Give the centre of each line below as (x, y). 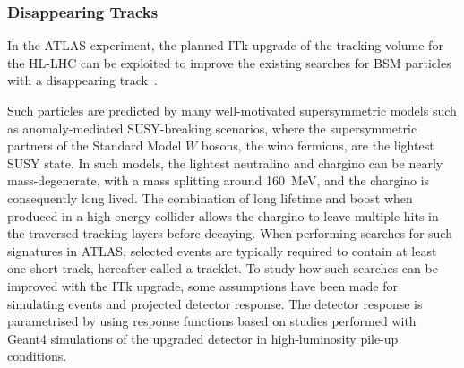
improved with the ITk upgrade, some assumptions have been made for (202, 285)
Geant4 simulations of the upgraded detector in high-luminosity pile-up (203, 338)
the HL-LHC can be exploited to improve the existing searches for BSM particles (229, 62)
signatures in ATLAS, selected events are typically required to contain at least (222, 250)
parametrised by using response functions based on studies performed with (212, 321)
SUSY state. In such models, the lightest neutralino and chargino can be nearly (225, 163)
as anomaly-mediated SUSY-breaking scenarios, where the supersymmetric (212, 128)
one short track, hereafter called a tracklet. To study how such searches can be (223, 268)
